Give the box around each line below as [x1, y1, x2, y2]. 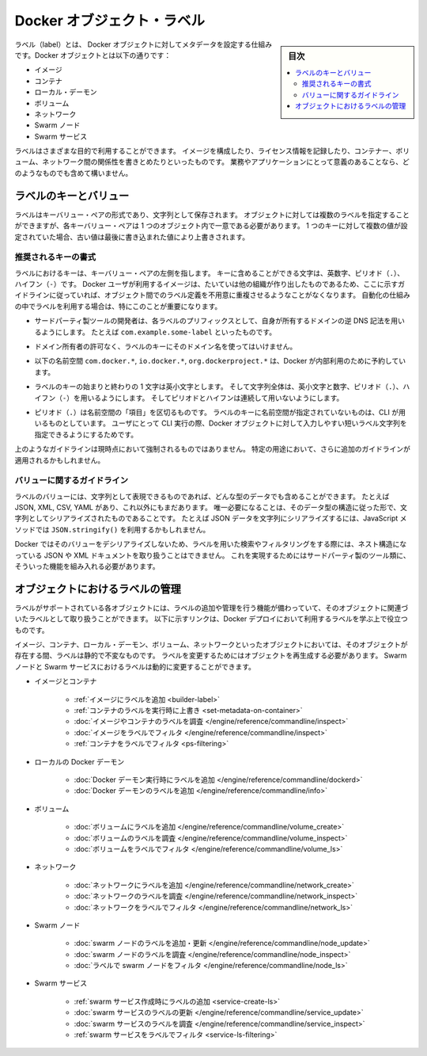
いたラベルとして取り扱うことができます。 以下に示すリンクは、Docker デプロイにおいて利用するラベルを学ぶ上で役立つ [14, 614, 408, 623]
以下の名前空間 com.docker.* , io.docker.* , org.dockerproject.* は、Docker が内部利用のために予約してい [34, 356, 406, 366]
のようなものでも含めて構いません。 [14, 168, 133, 177]
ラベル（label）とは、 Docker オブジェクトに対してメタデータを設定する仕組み [14, 40, 273, 49]
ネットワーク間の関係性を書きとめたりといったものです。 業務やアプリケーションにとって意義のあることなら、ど [42, 157, 410, 166]
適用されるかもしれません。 [14, 456, 105, 465]
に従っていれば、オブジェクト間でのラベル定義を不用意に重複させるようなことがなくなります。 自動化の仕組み [48, 290, 410, 300]
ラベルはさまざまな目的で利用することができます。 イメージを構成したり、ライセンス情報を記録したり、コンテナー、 [14, 147, 396, 156]
